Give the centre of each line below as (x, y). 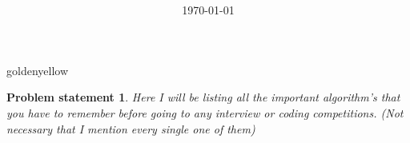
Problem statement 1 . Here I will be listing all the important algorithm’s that (203, 97)
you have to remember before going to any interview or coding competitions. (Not (205, 112)
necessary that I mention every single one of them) (131, 128)
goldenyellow (37, 70)
